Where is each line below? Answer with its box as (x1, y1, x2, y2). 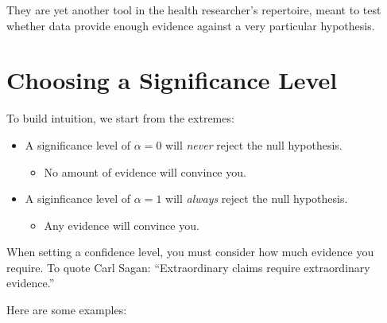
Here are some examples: (6, 302, 127, 318)
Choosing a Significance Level (6, 64, 338, 96)
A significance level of (25, 136, 131, 153)
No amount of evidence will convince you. (44, 163, 246, 180)
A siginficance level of (25, 190, 131, 207)
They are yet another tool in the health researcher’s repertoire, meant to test (6, 2, 381, 18)
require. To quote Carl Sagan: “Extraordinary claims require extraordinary (6, 259, 370, 275)
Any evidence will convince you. (44, 216, 199, 233)
